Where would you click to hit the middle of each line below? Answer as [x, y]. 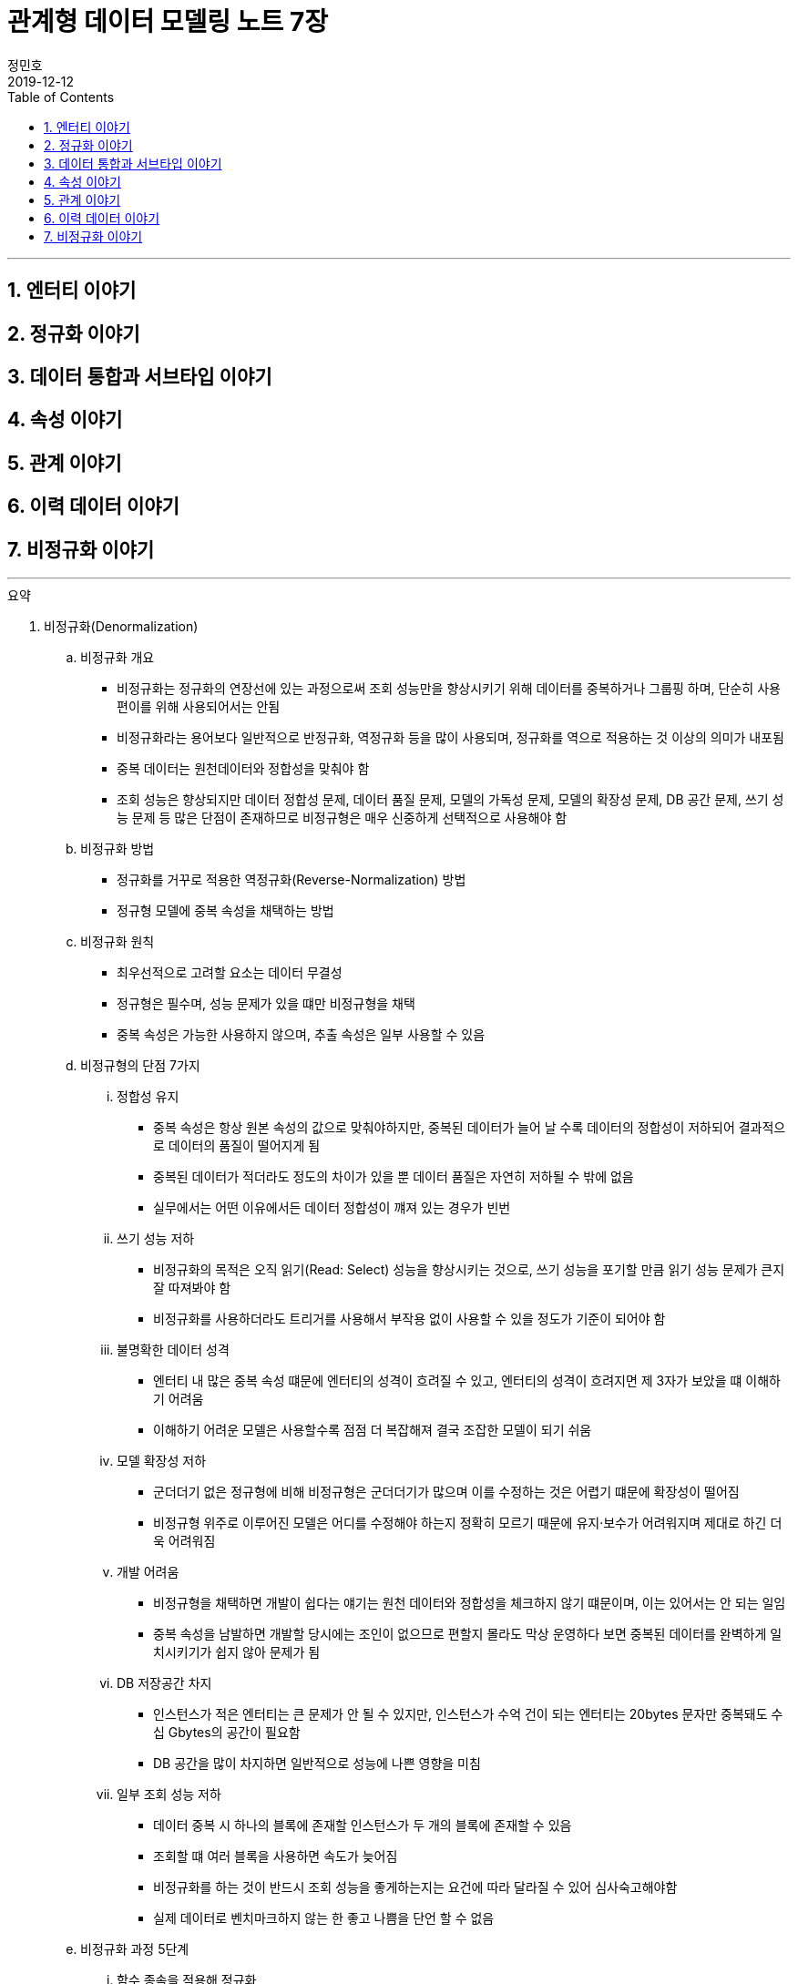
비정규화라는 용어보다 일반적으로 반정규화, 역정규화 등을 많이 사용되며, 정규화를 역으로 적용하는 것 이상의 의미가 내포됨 [450, 738]
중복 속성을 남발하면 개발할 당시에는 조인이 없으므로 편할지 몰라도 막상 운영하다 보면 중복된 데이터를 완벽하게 [460, 1634]
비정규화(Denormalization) [121, 627]
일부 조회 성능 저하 [169, 1795]
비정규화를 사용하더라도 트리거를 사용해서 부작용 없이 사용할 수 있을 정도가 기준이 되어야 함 [409, 1319]
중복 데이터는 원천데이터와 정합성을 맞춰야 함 [243, 769]
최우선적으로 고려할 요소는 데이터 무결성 [230, 973]
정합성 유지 [148, 1097]
